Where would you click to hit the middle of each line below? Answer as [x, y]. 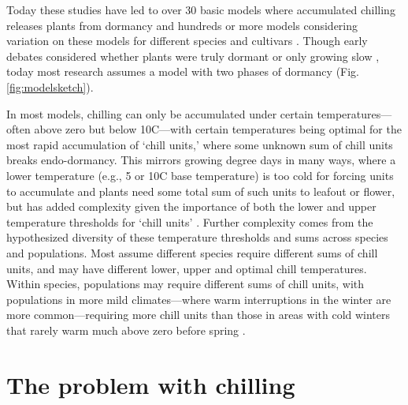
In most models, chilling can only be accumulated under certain [160, 113]
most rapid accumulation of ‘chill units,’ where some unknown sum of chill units [200, 144]
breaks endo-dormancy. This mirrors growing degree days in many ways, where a [201, 160]
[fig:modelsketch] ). [50, 86]
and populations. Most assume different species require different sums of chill [192, 252]
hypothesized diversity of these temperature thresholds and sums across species [197, 237]
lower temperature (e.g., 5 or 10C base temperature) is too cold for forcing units [200, 175]
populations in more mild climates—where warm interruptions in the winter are [199, 299]
